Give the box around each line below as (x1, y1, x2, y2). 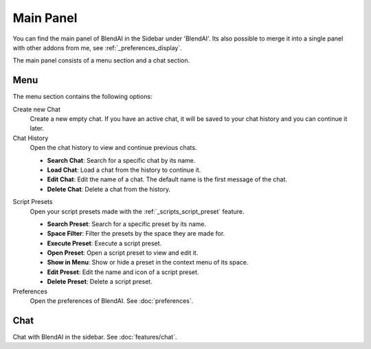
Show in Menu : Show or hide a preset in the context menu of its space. (47, 258, 249, 267)
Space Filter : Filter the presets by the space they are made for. (47, 229, 225, 238)
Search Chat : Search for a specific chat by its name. (47, 156, 196, 164)
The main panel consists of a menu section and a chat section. (12, 56, 190, 65)
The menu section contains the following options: (12, 93, 153, 101)
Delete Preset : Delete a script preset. (47, 278, 153, 286)
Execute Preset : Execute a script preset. (47, 239, 162, 247)
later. (30, 124, 45, 133)
